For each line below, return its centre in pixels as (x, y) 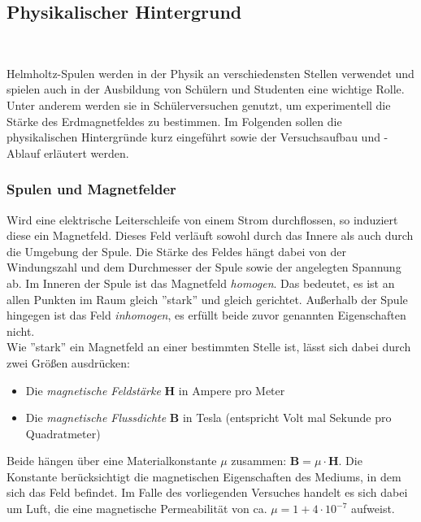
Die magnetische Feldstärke (93, 390)
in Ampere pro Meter (232, 390)
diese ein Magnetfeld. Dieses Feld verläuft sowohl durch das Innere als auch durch (210, 235)
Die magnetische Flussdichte (96, 418)
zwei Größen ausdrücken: (68, 362)
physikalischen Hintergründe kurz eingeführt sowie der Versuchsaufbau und (193, 137)
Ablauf (24, 152)
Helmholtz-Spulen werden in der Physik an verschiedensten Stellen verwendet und (210, 73)
